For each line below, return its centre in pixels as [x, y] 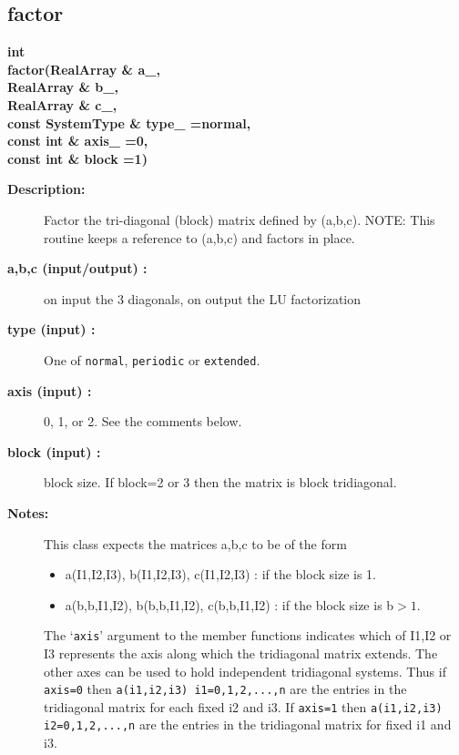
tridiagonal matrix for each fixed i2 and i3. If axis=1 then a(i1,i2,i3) [243, 706]
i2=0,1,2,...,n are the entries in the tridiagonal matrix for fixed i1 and [248, 724]
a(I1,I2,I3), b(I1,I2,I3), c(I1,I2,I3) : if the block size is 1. [220, 574]
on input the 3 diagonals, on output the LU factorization [203, 298]
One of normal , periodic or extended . [152, 359]
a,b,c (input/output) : [77, 268]
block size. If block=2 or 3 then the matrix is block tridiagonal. [220, 482]
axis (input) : [50, 390]
